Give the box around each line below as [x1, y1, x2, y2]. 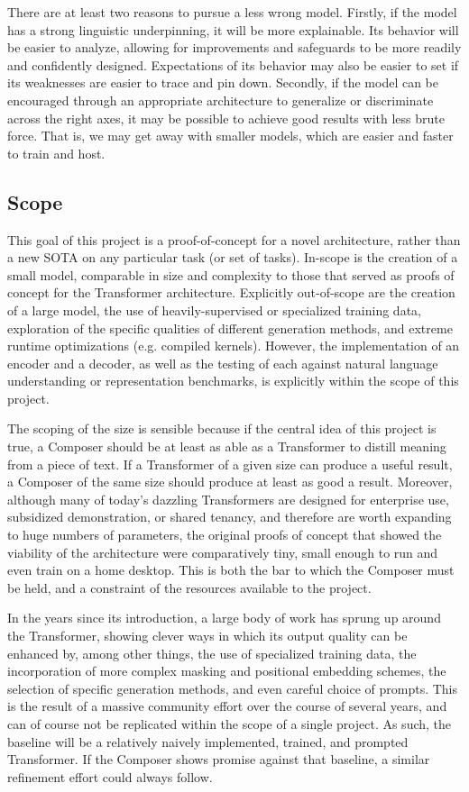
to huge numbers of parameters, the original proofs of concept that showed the [7, 525, 442, 544]
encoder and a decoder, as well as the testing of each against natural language [7, 353, 438, 372]
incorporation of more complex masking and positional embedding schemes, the [7, 661, 446, 680]
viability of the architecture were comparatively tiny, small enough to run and [7, 542, 438, 561]
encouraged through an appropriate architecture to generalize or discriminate [7, 90, 434, 109]
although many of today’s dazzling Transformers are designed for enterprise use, [7, 489, 449, 508]
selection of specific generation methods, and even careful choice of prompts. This [7, 678, 458, 697]
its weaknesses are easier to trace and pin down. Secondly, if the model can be [7, 73, 439, 92]
